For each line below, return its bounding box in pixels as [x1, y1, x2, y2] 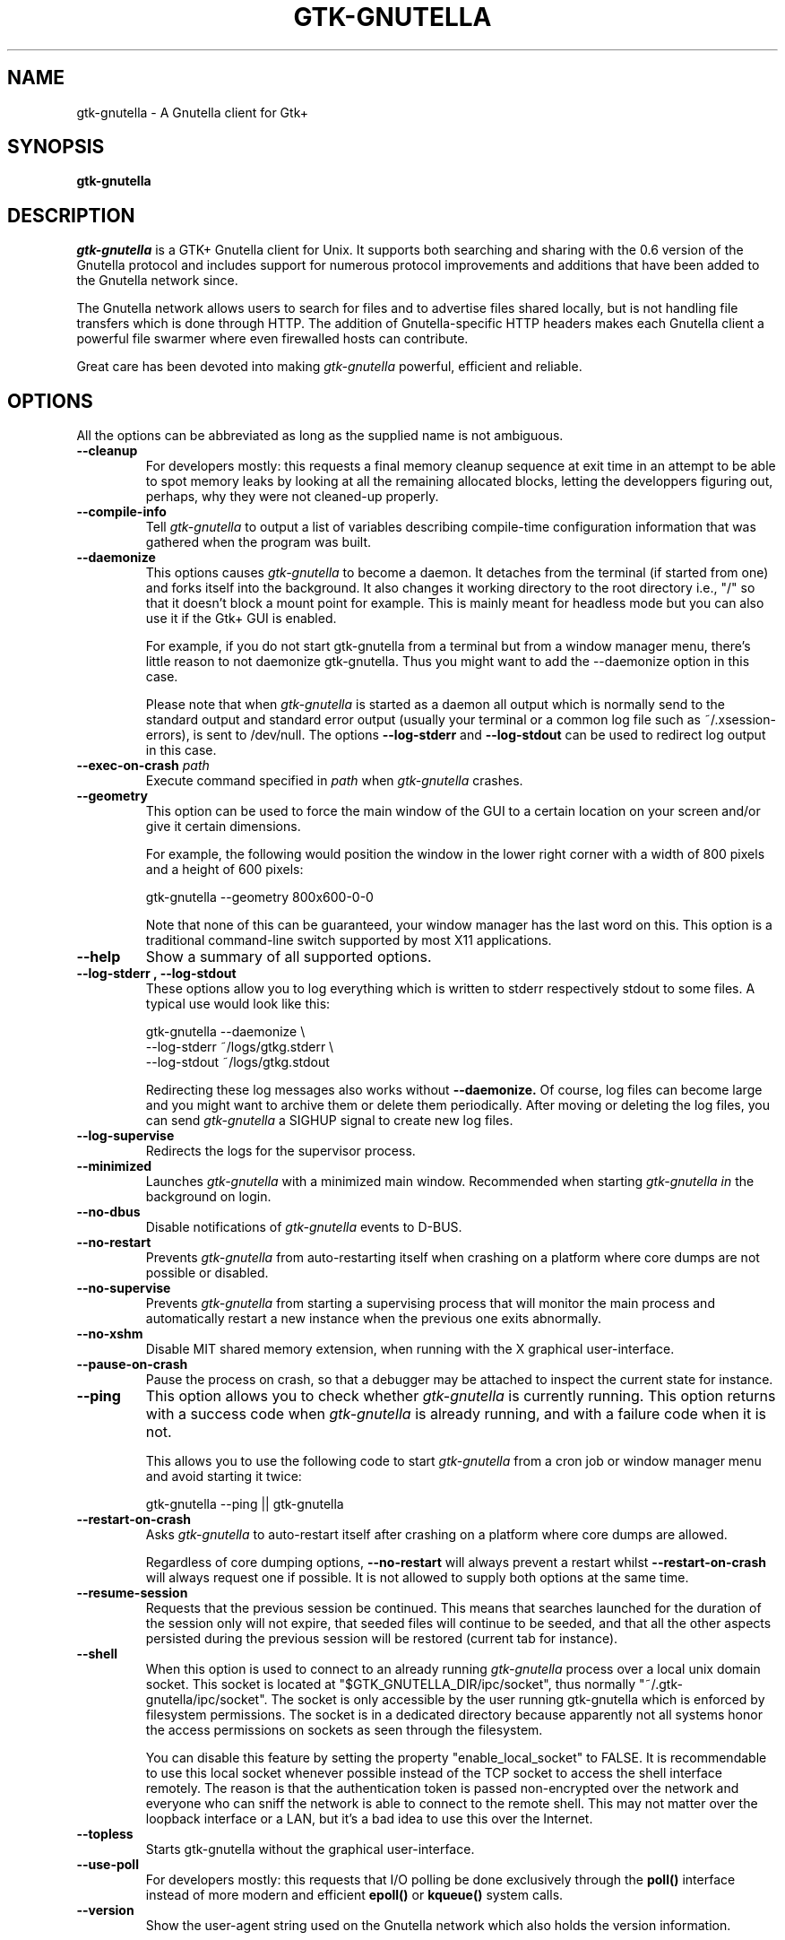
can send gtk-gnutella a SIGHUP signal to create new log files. [145, 1113, 513, 1129]
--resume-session [76, 1585, 188, 1601]
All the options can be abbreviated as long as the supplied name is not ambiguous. [76, 428, 564, 444]
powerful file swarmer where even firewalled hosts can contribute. [76, 331, 469, 347]
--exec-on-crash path [76, 758, 210, 774]
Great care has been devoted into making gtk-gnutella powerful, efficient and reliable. [76, 359, 582, 375]
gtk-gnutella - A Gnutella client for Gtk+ [76, 104, 308, 120]
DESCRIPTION [7, 204, 135, 227]
